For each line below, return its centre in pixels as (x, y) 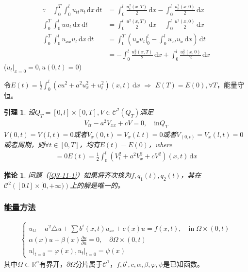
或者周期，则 (24, 144)
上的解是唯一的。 (97, 185)
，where (160, 144)
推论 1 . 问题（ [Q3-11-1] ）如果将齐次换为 (67, 175)
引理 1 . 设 (19, 111)
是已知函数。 (183, 263)
